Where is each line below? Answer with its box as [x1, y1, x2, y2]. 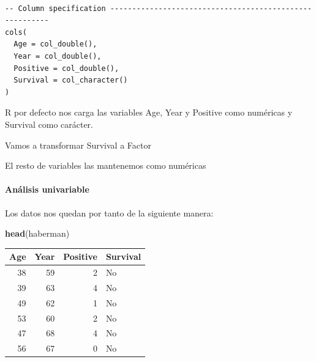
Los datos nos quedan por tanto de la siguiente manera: [5, 206, 214, 219]
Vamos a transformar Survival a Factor [5, 138, 151, 151]
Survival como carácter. [5, 117, 94, 130]
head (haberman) [5, 227, 70, 240]
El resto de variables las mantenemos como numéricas [5, 159, 206, 172]
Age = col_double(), [13, 40, 97, 49]
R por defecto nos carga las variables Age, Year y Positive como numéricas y [5, 106, 293, 119]
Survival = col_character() [13, 76, 128, 85]
